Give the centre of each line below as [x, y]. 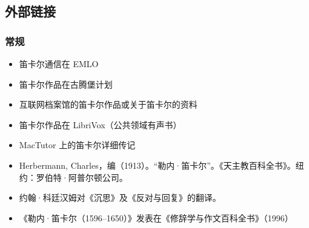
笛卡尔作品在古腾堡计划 [66, 84]
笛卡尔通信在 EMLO [59, 64]
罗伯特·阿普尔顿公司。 [82, 177]
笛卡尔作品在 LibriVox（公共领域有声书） [100, 124]
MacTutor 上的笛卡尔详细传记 [77, 145]
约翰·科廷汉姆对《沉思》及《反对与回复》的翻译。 [120, 197]
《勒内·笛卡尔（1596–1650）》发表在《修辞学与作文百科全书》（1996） [156, 217]
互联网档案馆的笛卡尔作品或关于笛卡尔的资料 [108, 104]
